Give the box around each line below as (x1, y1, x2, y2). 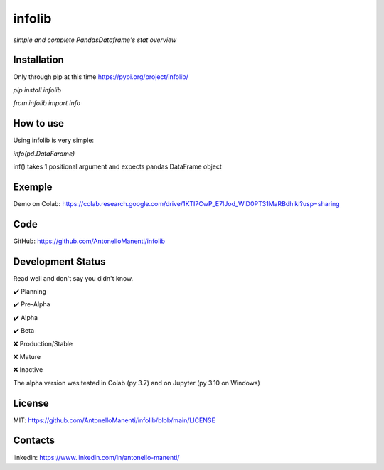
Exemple (13, 181, 53, 193)
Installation (13, 54, 64, 66)
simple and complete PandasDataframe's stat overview (13, 36, 177, 44)
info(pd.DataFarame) (13, 149, 75, 158)
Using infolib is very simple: (13, 136, 95, 145)
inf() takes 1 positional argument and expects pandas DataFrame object (13, 162, 222, 171)
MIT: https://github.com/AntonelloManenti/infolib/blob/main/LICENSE (13, 416, 216, 424)
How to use (13, 117, 64, 129)
